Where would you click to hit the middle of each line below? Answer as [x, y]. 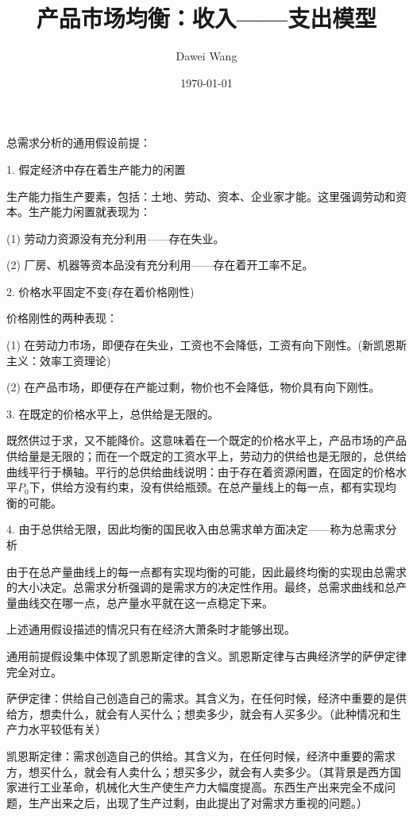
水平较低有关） [67, 729]
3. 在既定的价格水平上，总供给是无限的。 [113, 413]
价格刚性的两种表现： [62, 318]
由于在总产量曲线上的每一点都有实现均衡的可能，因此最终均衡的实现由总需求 [206, 571]
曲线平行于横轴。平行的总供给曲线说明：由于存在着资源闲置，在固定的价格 [201, 471]
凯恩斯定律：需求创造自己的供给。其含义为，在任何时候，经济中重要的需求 [201, 755]
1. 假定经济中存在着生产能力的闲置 [96, 169]
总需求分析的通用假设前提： [79, 142]
